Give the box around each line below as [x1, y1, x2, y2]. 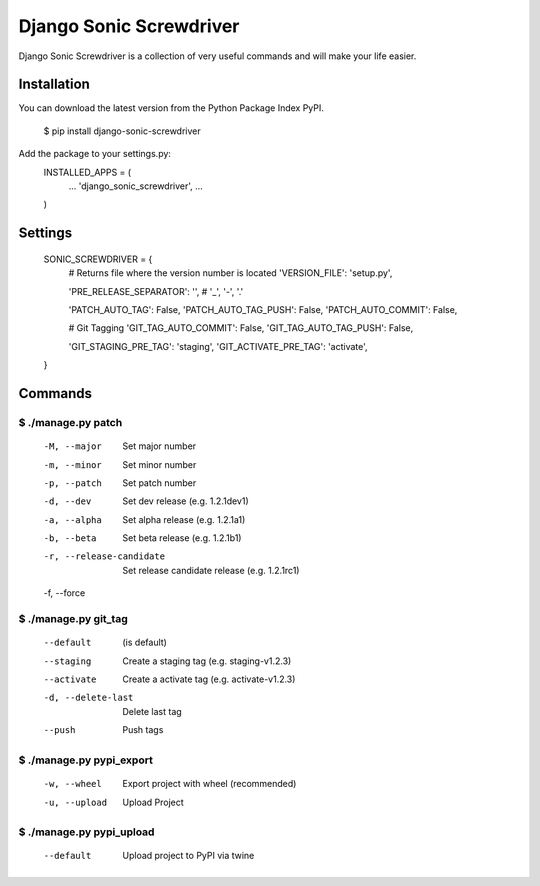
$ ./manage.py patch [18, 415, 123, 429]
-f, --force [43, 587, 86, 599]
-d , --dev [43, 496, 92, 507]
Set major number [122, 440, 197, 452]
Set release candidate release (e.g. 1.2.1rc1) [122, 564, 300, 576]
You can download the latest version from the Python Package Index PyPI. [18, 102, 325, 114]
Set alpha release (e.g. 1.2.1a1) [122, 513, 246, 525]
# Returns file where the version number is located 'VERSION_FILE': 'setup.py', [68, 267, 393, 279]
